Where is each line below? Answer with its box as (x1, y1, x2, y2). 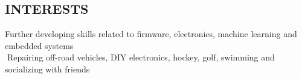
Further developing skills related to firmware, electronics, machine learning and (5, 28, 297, 40)
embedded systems (5, 39, 74, 51)
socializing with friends (5, 62, 90, 75)
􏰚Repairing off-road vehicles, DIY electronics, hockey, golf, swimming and (5, 51, 275, 63)
